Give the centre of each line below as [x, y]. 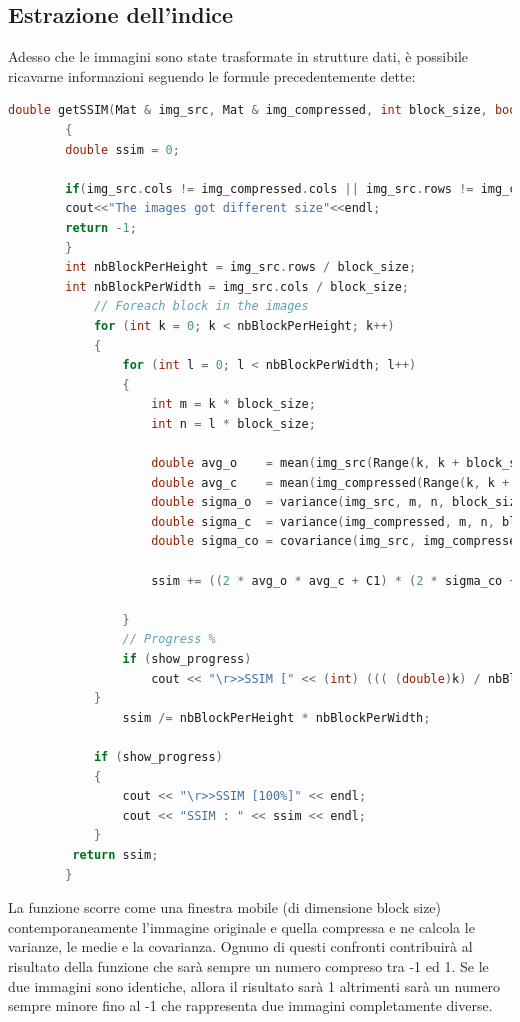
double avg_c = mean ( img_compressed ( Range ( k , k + [330, 482]
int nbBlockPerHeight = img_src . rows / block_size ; [241, 267]
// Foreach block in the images [201, 306]
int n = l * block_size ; [233, 423]
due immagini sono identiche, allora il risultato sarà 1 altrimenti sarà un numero [254, 985]
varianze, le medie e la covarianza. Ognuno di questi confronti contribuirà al [240, 946]
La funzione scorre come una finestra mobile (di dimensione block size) [225, 907]
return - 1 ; [101, 227]
